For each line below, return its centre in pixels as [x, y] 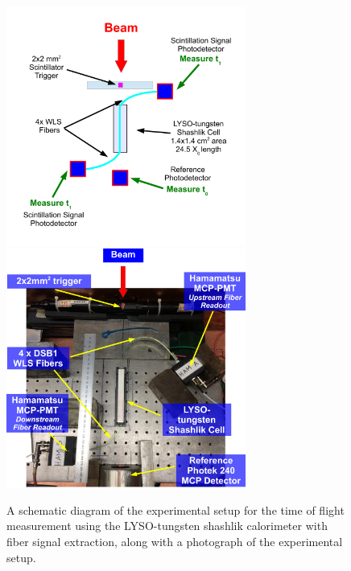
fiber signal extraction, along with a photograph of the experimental [175, 541]
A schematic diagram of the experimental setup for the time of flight [175, 509]
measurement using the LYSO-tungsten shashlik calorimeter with [167, 526]
